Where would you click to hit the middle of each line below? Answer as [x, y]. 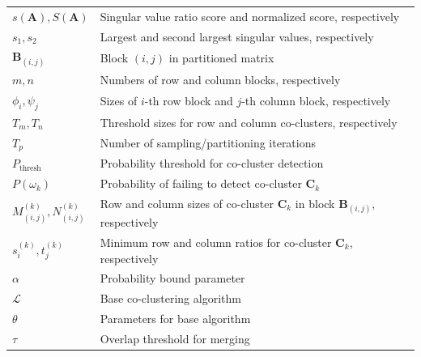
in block [315, 203]
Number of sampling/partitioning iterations [208, 143]
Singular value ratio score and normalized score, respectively [250, 16]
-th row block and [189, 101]
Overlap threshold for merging [175, 338]
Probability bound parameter [172, 278]
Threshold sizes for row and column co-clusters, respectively [249, 122]
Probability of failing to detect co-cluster [201, 183]
